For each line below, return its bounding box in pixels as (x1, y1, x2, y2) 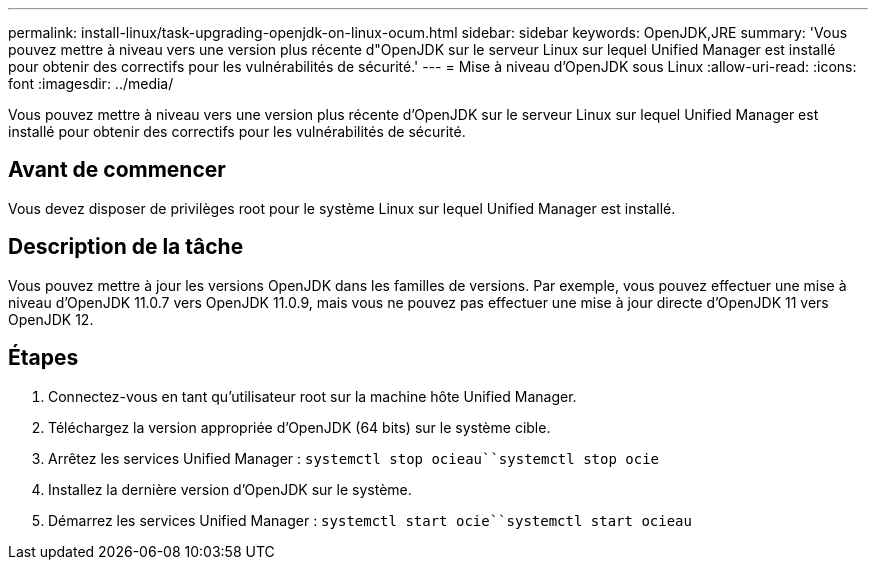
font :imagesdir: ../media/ (8, 75, 174, 92)
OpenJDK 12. (8, 310, 94, 328)
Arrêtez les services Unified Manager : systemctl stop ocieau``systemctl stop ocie (48, 449, 659, 467)
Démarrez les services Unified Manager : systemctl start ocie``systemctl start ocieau (48, 511, 692, 529)
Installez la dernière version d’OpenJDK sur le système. (48, 480, 412, 498)
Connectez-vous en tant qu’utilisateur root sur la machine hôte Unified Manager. (48, 387, 577, 405)
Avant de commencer (8, 157, 226, 183)
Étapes (8, 345, 79, 371)
